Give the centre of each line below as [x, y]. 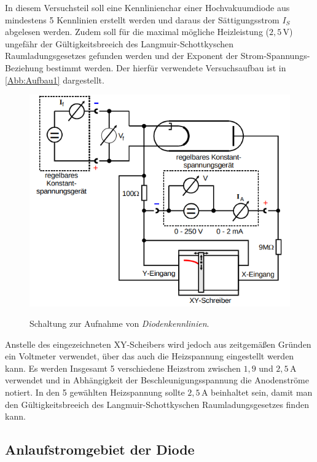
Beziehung [24, 67]
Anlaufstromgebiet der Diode [100, 449]
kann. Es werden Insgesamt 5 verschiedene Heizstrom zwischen [123, 368]
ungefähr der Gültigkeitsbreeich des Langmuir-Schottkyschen [119, 43]
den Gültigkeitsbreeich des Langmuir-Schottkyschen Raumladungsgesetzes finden [157, 404]
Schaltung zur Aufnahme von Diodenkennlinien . [119, 323]
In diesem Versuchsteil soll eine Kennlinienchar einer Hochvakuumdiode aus [147, 7]
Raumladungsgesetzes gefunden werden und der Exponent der [122, 56]
